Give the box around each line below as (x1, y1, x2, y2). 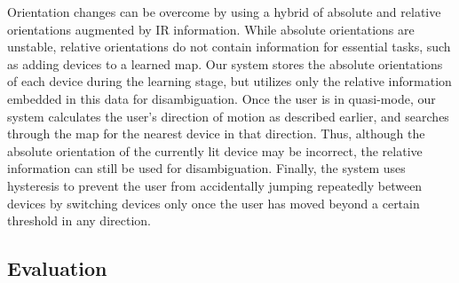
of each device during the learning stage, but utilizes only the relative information (7, 72, 452, 90)
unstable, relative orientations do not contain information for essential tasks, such (7, 37, 451, 56)
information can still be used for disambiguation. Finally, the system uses (7, 159, 406, 177)
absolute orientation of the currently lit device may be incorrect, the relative (7, 141, 423, 160)
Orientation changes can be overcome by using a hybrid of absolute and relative (7, 3, 441, 20)
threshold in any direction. (7, 211, 151, 230)
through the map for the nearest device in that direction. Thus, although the (7, 124, 425, 143)
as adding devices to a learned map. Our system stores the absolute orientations (7, 54, 443, 73)
